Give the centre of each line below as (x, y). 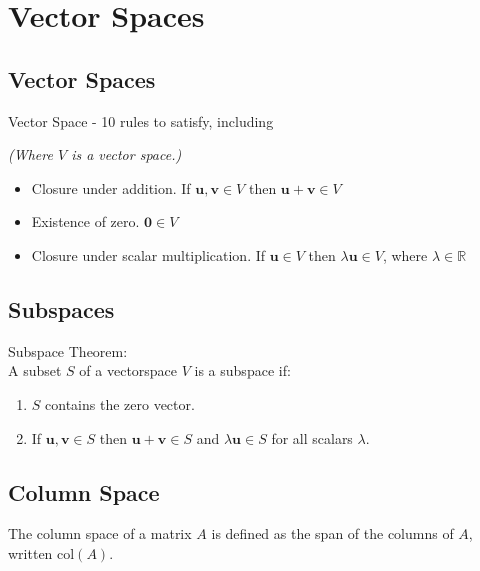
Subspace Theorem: (68, 350)
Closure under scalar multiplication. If (148, 254)
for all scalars (312, 437)
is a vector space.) (126, 154)
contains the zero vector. (120, 403)
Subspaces (61, 308)
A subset (35, 370)
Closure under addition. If (111, 187)
